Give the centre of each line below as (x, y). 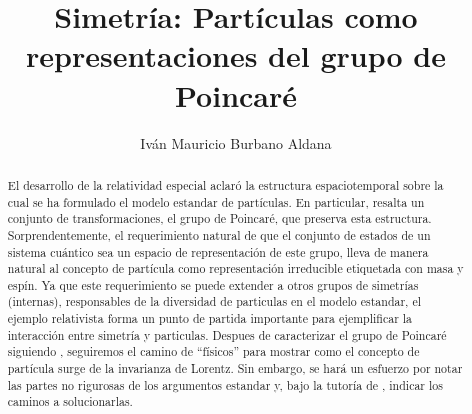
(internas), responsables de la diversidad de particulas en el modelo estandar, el (214, 301)
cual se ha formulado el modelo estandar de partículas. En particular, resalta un (216, 201)
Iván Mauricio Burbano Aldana (236, 142)
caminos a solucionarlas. (70, 401)
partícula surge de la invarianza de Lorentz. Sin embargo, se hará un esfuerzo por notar (235, 368)
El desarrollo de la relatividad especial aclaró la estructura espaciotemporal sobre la (225, 184)
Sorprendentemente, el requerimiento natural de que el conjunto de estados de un (219, 234)
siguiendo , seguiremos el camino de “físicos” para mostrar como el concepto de (213, 351)
